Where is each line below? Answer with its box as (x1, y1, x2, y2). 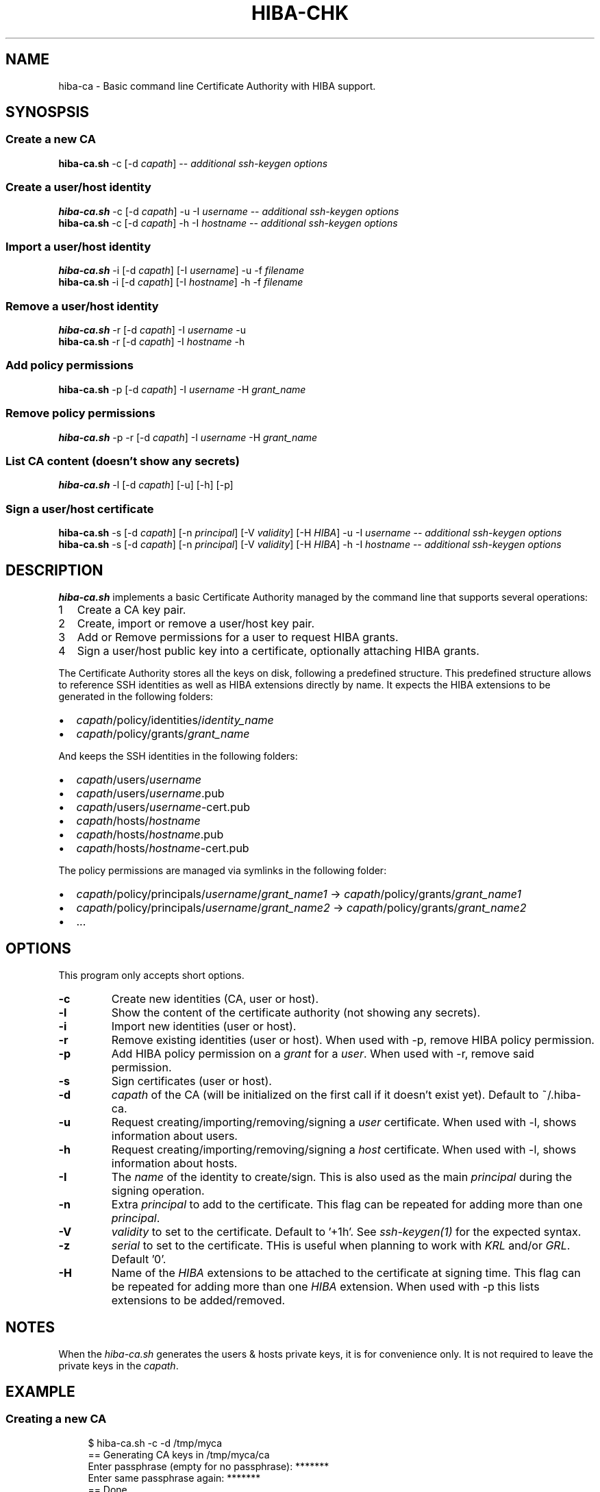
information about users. (111, 1128, 238, 1143)
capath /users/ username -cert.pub (76, 799, 250, 814)
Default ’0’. (111, 1252, 166, 1266)
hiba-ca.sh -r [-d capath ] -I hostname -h (58, 336, 245, 348)
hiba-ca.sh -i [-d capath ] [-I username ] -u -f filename (58, 264, 305, 277)
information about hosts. (111, 1156, 238, 1170)
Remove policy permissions (5, 406, 155, 421)
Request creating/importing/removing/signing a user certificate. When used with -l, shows (111, 1115, 577, 1129)
